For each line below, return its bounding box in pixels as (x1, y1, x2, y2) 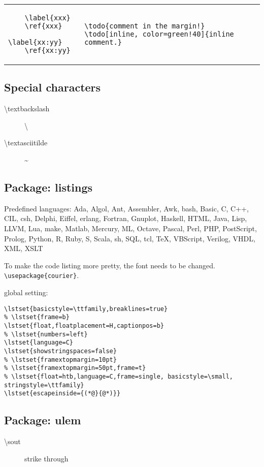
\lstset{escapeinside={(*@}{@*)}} (4, 390, 121, 397)
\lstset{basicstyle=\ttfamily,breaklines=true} (4, 305, 168, 313)
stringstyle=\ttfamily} (4, 381, 84, 389)
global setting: (4, 287, 48, 297)
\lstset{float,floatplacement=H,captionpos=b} (4, 322, 164, 329)
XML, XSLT (4, 243, 43, 254)
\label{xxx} (24, 14, 71, 22)
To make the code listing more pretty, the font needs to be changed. (4, 260, 215, 270)
